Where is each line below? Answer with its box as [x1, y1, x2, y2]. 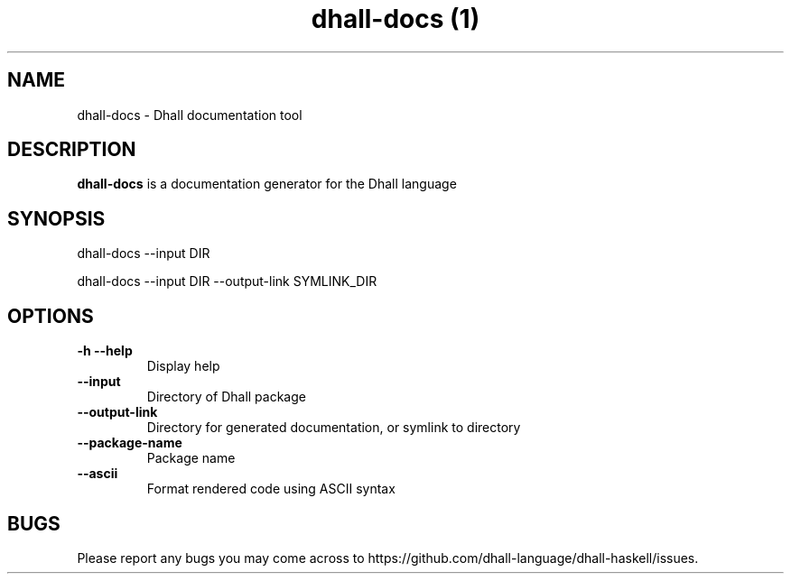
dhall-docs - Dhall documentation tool [77, 106, 302, 123]
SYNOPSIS [7, 207, 106, 230]
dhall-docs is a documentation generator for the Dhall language [77, 176, 457, 192]
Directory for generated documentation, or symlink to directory [146, 420, 521, 436]
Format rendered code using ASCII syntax [146, 481, 395, 497]
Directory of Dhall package [146, 389, 306, 405]
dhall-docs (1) [311, 4, 480, 34]
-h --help [77, 343, 133, 359]
